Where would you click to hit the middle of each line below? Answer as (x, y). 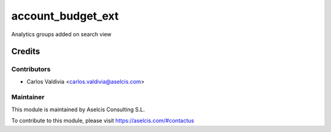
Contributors (31, 69)
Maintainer (28, 97)
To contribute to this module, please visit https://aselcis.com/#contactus (103, 121)
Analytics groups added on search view (61, 34)
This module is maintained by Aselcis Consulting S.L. (78, 109)
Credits (26, 52)
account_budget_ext (65, 16)
